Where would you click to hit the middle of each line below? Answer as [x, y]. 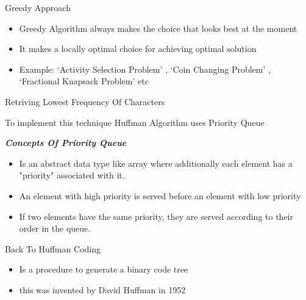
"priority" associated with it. [72, 175]
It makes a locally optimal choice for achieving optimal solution [138, 49]
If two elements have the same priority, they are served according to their [156, 216]
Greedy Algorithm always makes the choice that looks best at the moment [158, 28]
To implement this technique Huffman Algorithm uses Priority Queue [135, 122]
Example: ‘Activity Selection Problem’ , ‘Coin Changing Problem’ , [145, 69]
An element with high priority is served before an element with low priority [160, 195]
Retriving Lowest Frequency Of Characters [85, 101]
